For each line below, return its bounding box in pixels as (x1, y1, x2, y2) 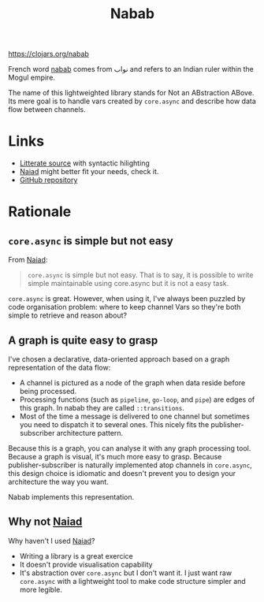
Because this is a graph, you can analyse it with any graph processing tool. (8, 443, 251, 453)
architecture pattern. (56, 428, 124, 437)
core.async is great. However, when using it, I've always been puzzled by (8, 294, 246, 303)
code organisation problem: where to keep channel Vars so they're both (8, 303, 241, 312)
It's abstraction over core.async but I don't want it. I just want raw (19, 568, 232, 578)
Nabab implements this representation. (8, 492, 135, 501)
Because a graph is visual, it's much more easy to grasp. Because (8, 451, 222, 461)
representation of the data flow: (8, 362, 111, 372)
